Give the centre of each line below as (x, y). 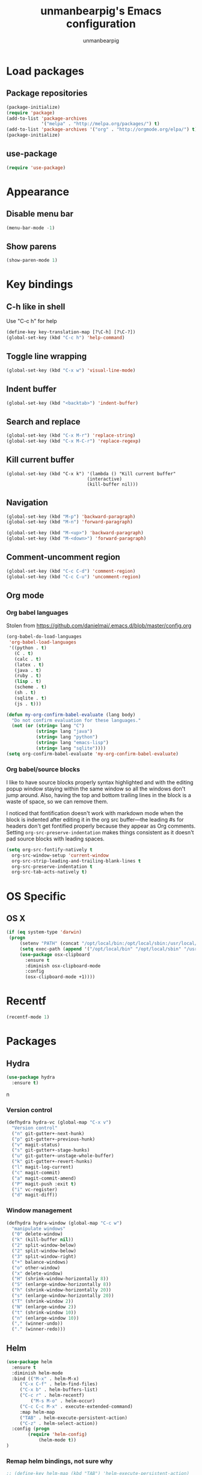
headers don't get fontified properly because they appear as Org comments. (101, 826)
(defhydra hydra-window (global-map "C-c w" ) (64, 1223)
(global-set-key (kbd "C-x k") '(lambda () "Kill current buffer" (91, 473)
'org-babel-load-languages (43, 642)
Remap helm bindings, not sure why (60, 1461)
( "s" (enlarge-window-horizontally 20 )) (63, 1296)
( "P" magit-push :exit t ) (44, 1184)
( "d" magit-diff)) (35, 1195)
